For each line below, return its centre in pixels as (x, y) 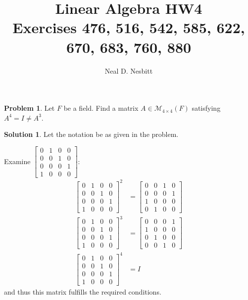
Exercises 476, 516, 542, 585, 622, (129, 27)
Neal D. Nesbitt (129, 70)
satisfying (206, 108)
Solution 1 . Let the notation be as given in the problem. (91, 134)
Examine (17, 161)
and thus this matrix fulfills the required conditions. (83, 291)
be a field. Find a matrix (101, 108)
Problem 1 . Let (29, 108)
